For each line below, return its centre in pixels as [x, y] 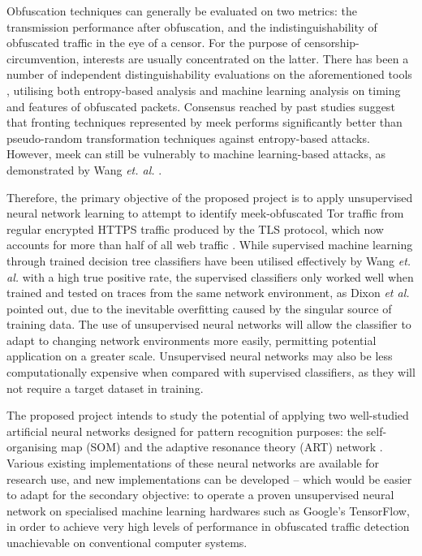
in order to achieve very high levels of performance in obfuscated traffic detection [208, 526]
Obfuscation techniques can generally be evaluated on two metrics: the [182, 11]
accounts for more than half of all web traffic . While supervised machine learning [210, 245]
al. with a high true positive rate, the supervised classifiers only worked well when [210, 276]
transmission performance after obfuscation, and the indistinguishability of [192, 26]
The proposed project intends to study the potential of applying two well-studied [208, 415]
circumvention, [43, 58]
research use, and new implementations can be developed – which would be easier [209, 478]
